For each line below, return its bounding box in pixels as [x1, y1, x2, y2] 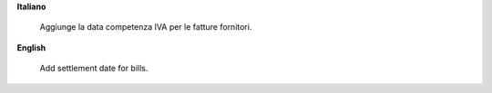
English [16, 42, 46, 53]
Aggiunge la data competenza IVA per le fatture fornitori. [39, 22, 252, 33]
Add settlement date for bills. [39, 63, 149, 74]
